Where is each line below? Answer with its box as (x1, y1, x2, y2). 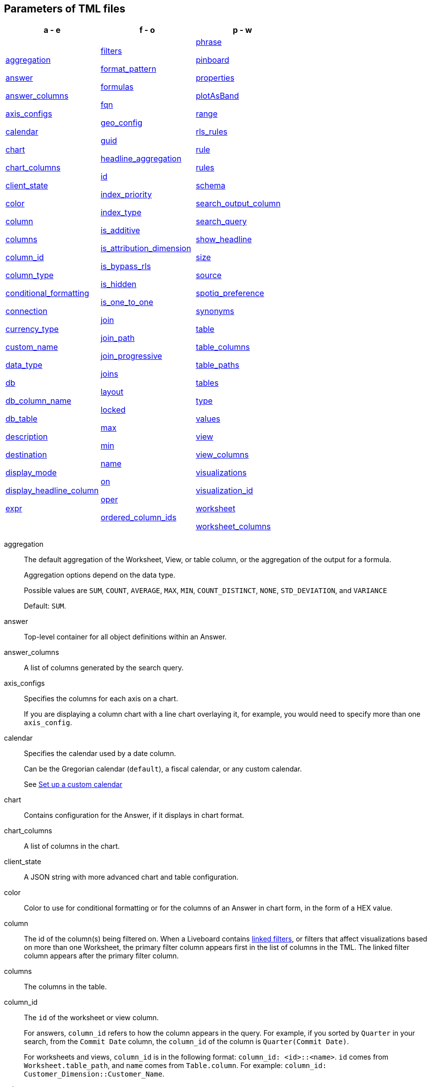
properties (196, 73, 234, 83)
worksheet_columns (196, 521, 271, 532)
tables (196, 378, 219, 388)
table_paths (196, 360, 239, 370)
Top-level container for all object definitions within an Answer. (24, 632, 227, 641)
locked (101, 405, 126, 415)
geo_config (101, 118, 143, 128)
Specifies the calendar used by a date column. (24, 749, 176, 758)
